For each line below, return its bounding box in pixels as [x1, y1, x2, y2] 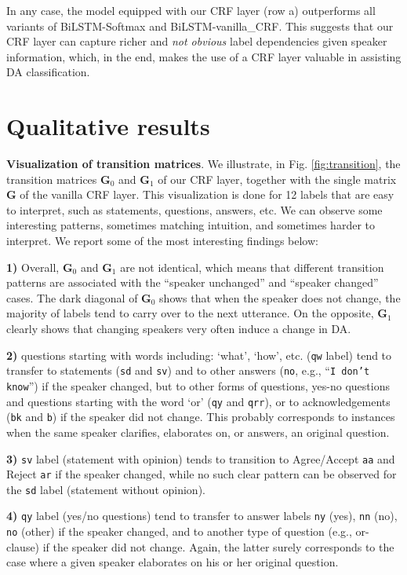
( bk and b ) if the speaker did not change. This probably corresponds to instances [6, 408, 395, 425]
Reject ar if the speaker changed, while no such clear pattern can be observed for [6, 466, 397, 482]
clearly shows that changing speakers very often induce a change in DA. [6, 320, 351, 337]
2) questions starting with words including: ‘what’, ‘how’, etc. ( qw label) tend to [6, 346, 392, 363]
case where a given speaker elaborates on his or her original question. [6, 554, 339, 570]
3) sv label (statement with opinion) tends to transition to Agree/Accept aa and [6, 450, 395, 467]
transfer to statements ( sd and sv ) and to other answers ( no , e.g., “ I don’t [6, 362, 370, 379]
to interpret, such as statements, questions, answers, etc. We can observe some [6, 201, 383, 218]
